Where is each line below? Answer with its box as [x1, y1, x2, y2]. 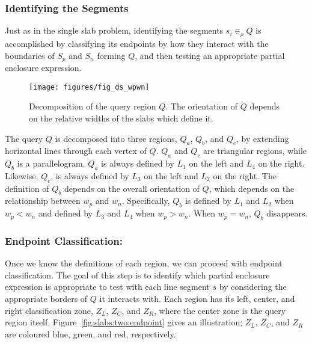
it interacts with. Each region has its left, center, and [99, 292, 295, 305]
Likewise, [5, 169, 38, 182]
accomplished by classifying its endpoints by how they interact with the [5, 37, 269, 50]
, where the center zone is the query [153, 304, 286, 316]
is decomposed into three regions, [55, 132, 177, 144]
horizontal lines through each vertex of [5, 144, 147, 157]
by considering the [219, 280, 287, 293]
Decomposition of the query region [29, 100, 156, 112]
